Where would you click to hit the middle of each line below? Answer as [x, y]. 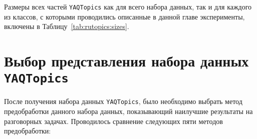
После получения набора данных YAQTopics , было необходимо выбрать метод [123, 101]
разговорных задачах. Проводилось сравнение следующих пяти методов [113, 121]
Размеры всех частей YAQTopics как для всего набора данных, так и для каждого [128, 6]
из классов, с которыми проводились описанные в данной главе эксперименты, [124, 16]
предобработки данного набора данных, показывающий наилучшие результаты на [128, 111]
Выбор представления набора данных [126, 61]
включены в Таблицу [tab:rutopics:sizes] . [67, 26]
